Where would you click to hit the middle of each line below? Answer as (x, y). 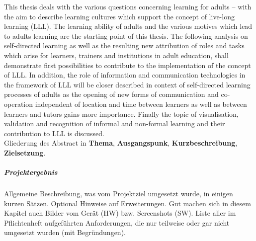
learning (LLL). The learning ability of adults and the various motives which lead (128, 26)
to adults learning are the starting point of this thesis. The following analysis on (126, 36)
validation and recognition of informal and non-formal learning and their (115, 123)
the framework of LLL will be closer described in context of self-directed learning (127, 84)
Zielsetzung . (25, 152)
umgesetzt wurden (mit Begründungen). (65, 232)
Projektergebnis (31, 172)
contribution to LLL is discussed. (54, 133)
